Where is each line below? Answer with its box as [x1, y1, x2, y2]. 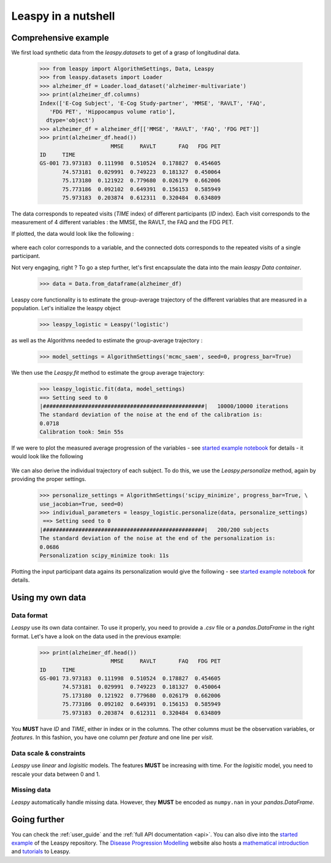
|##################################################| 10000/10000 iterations [39, 402, 289, 410]
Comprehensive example [11, 33, 110, 43]
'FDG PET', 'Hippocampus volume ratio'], [49, 108, 176, 115]
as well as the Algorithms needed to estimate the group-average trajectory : [11, 337, 203, 344]
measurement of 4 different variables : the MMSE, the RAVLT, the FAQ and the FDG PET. [11, 219, 234, 226]
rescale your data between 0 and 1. [11, 770, 101, 778]
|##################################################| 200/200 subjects [39, 526, 270, 533]
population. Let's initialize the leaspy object [11, 305, 121, 312]
